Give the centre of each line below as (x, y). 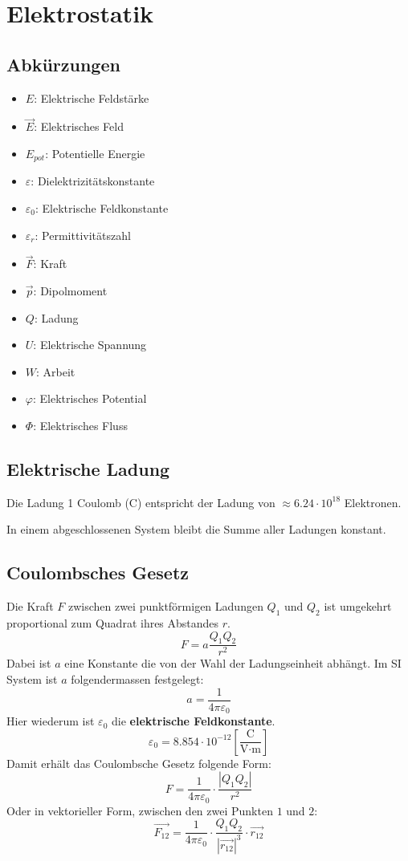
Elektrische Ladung (88, 468)
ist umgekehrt (358, 606)
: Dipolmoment (70, 291)
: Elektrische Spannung (90, 345)
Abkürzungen (63, 64)
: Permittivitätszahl (83, 235)
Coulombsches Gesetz (98, 573)
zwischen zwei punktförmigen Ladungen (165, 606)
